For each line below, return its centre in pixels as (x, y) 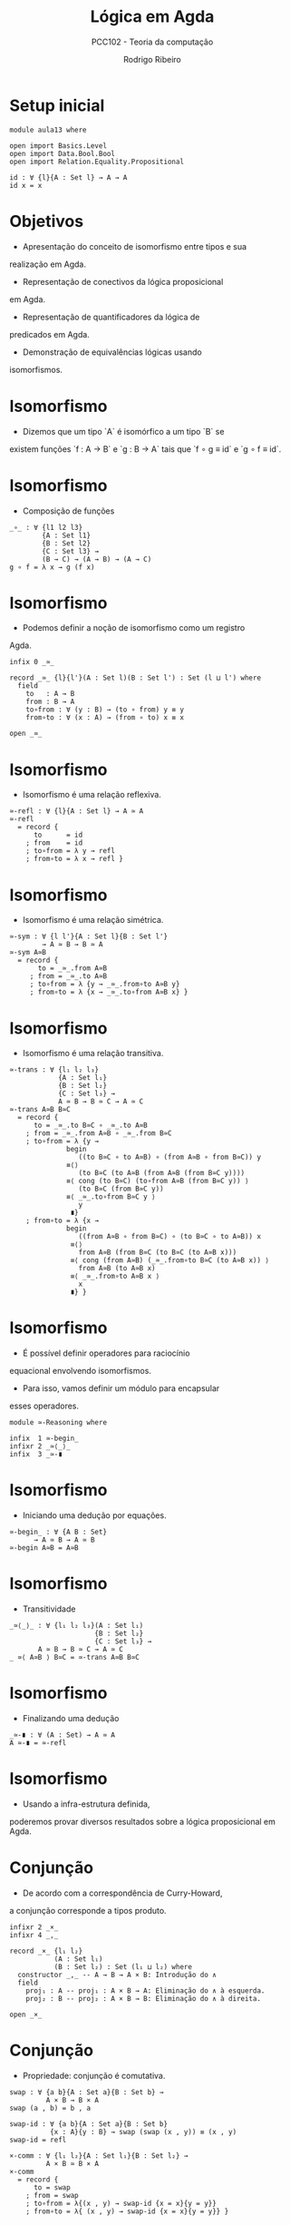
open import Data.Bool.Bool (63, 153)
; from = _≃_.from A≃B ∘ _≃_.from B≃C (99, 1133)
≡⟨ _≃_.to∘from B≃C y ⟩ (111, 1197)
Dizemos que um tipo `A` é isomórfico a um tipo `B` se (123, 431)
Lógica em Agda (152, 17)
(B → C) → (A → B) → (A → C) (97, 559)
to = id (58, 835)
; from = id (54, 843)
